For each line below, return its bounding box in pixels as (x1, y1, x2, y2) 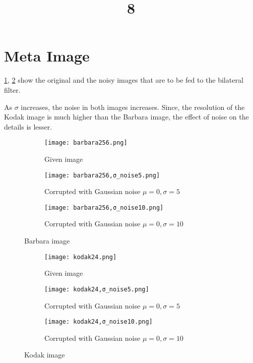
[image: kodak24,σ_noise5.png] (44, 285, 149, 293)
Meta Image (4, 45, 90, 66)
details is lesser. (4, 121, 52, 132)
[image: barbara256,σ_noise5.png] (44, 171, 160, 179)
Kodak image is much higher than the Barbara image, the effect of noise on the (4, 111, 249, 122)
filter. (4, 84, 21, 95)
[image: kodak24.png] (44, 253, 117, 261)
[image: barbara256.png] (44, 139, 128, 147)
